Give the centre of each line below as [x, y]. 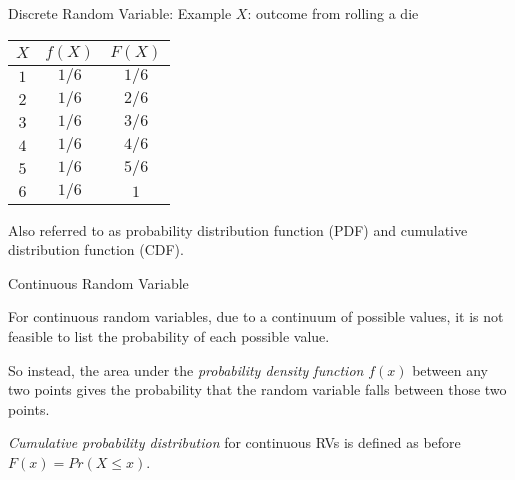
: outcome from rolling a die [333, 13]
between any [450, 369]
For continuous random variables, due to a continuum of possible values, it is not [256, 316]
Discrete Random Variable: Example [120, 13]
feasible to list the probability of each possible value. [169, 335]
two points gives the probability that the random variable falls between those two [257, 389]
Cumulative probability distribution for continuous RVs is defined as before [234, 442]
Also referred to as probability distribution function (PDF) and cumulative [238, 229]
